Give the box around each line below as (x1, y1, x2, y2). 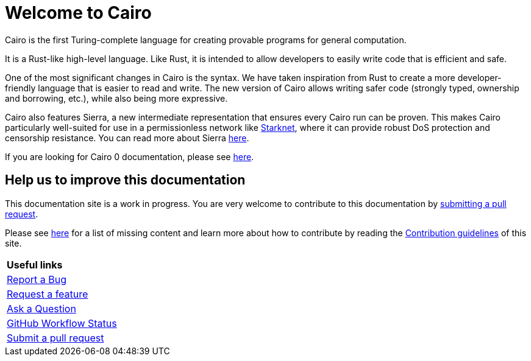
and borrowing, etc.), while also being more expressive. (5, 93, 228, 103)
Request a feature (7, 287, 88, 300)
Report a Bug (7, 273, 67, 286)
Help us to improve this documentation (5, 172, 246, 188)
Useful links (7, 258, 63, 271)
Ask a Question (7, 302, 76, 315)
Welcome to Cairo (5, 2, 152, 23)
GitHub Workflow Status (7, 317, 117, 329)
